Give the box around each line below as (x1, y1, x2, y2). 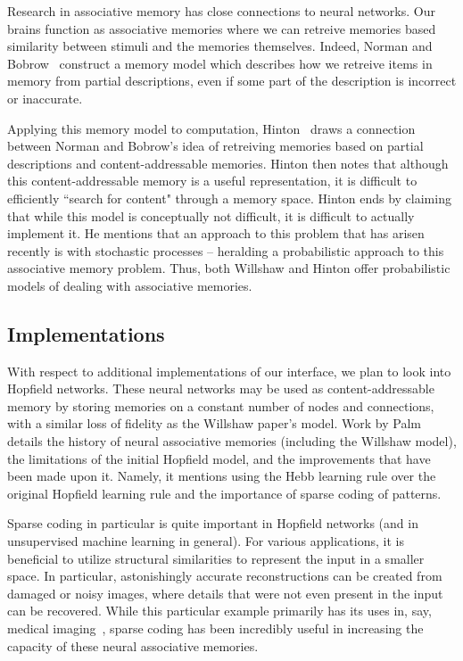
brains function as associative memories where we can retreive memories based (7, 19, 436, 37)
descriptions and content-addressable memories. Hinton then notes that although (7, 153, 449, 172)
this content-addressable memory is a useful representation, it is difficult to (7, 171, 418, 190)
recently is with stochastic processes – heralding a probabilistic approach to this (7, 241, 444, 260)
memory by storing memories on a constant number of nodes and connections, (7, 396, 434, 415)
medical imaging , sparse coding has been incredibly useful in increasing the (7, 619, 424, 638)
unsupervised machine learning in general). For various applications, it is (7, 532, 404, 550)
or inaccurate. (7, 88, 83, 107)
